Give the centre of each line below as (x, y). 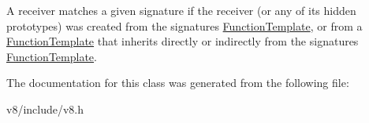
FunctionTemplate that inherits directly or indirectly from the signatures (183, 41)
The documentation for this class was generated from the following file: (178, 83)
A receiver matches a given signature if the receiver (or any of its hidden (181, 10)
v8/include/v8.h (45, 109)
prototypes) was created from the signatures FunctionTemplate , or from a (184, 25)
